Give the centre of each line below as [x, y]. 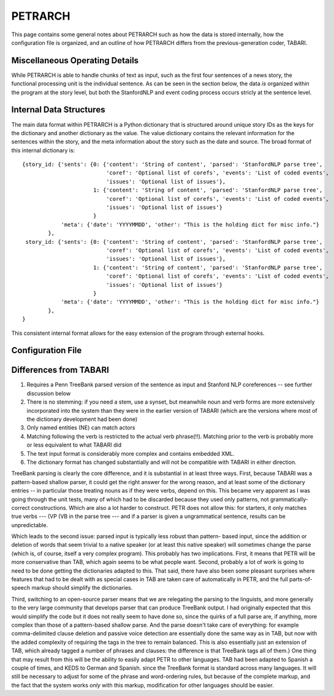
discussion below [49, 393]
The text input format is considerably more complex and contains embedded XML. [131, 453]
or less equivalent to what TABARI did [74, 445]
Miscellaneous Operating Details [75, 61]
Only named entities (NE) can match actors [81, 428]
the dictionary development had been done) [82, 419]
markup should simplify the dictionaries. [82, 588]
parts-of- [301, 579]
